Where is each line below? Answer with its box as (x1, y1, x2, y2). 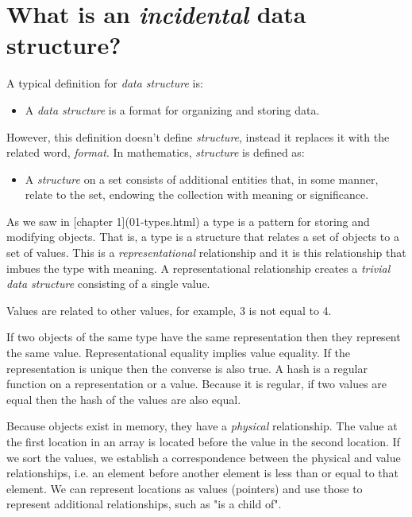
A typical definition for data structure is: (6, 75, 203, 91)
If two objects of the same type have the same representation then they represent (6, 328, 401, 345)
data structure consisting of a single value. (6, 275, 210, 292)
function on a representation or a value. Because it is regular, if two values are (6, 375, 387, 392)
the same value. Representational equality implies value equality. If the (6, 344, 350, 361)
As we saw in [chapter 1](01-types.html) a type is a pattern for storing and (6, 212, 370, 229)
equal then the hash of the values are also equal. (6, 391, 241, 407)
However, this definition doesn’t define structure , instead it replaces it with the (6, 128, 390, 145)
